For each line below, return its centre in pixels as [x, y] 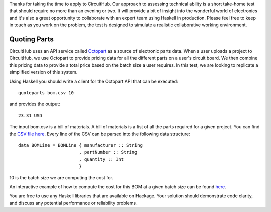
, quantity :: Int [101, 159]
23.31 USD [30, 116]
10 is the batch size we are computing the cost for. [61, 177]
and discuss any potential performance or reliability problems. [73, 203]
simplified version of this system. [43, 72]
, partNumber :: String [108, 152]
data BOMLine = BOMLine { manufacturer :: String [81, 145]
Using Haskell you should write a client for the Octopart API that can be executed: [94, 81]
